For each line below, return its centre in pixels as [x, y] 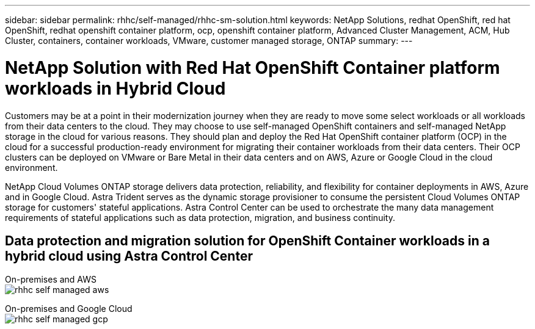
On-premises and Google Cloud [69, 309]
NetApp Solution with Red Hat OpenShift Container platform [253, 67]
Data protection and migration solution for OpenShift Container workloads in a [247, 240]
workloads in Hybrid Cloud [115, 88]
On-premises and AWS [51, 280]
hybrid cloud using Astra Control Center [129, 256]
